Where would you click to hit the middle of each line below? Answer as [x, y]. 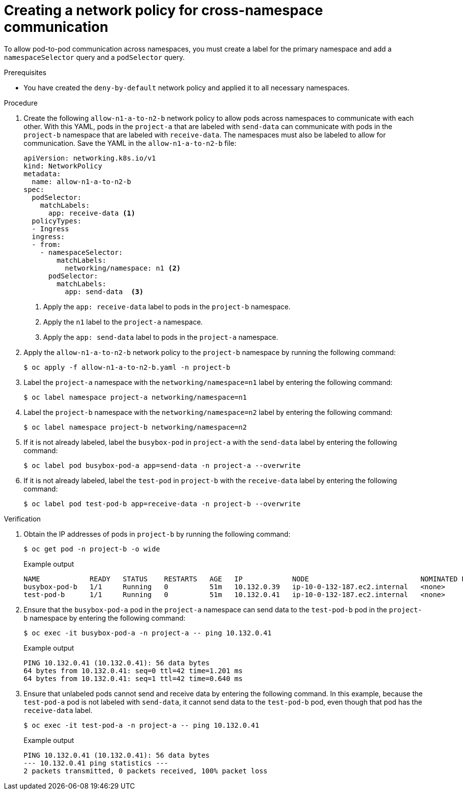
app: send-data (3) [104, 291]
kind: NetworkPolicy [63, 166]
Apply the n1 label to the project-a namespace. [123, 322]
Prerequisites [25, 72]
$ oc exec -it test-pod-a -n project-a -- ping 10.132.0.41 [141, 725]
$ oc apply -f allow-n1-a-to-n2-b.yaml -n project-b [127, 367]
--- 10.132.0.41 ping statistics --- [96, 763]
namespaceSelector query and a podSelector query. [94, 57]
